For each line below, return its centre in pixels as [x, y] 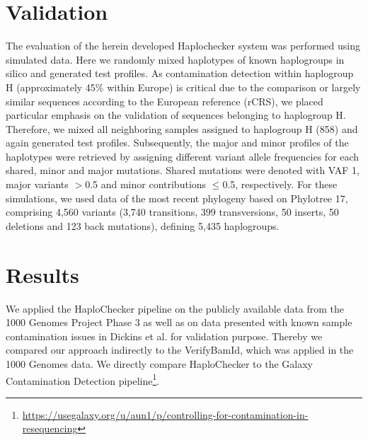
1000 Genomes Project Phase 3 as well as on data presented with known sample [179, 322]
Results [42, 274]
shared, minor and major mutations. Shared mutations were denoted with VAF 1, [183, 170]
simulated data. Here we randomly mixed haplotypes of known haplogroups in [175, 59]
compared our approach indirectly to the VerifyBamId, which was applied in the [180, 350]
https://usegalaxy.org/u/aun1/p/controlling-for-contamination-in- [165, 414]
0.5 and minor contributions [146, 184]
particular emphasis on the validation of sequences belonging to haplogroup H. [176, 115]
